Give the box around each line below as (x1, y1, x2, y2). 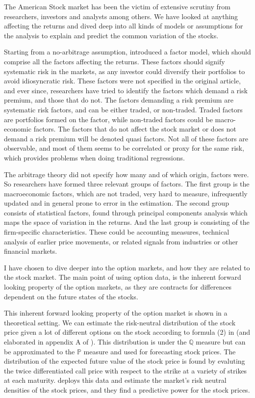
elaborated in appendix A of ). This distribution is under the (4, 337, 187, 346)
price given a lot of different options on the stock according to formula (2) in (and (4, 327, 250, 337)
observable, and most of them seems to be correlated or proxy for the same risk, (4, 143, 244, 153)
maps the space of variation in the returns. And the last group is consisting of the (4, 217, 250, 227)
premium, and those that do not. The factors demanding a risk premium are (4, 95, 233, 105)
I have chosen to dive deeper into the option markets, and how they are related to (4, 262, 250, 272)
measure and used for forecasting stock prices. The (83, 346, 236, 356)
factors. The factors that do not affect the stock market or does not (33, 124, 236, 134)
